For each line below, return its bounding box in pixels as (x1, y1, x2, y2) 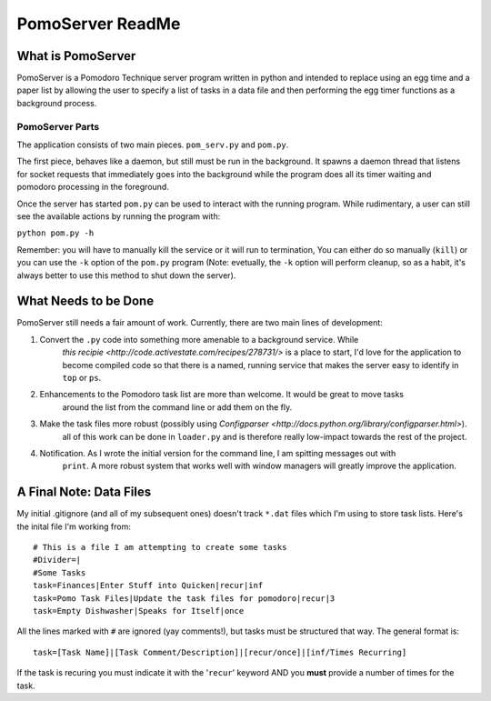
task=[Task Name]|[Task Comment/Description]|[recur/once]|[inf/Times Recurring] (33, 646, 407, 657)
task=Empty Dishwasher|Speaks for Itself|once (33, 606, 245, 616)
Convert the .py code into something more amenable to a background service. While (39, 334, 359, 345)
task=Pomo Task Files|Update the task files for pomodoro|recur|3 (33, 593, 336, 604)
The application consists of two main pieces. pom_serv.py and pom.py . (16, 139, 289, 150)
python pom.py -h (16, 228, 95, 238)
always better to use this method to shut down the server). (16, 269, 236, 281)
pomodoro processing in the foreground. (16, 182, 170, 193)
